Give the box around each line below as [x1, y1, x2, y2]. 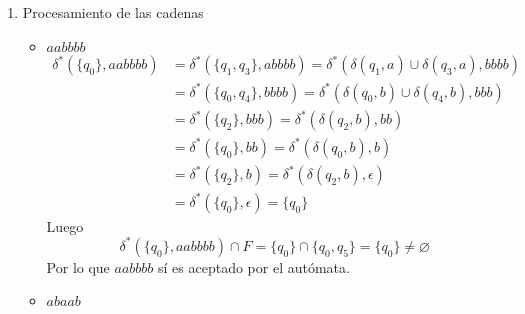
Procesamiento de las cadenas [22, 2, 204, 22]
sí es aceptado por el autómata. [158, 256, 350, 277]
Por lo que [46, 256, 110, 277]
